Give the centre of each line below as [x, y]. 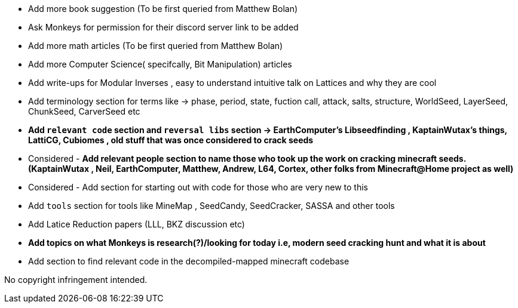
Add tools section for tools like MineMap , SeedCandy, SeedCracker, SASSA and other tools [212, 206]
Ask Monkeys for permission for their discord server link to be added [163, 27]
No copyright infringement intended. [76, 280]
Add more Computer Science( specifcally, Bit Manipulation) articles [160, 64]
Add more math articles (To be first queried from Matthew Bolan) [156, 46]
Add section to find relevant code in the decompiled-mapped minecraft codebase [189, 261]
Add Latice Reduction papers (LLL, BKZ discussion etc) [137, 224]
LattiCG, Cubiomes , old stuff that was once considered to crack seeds [171, 140]
